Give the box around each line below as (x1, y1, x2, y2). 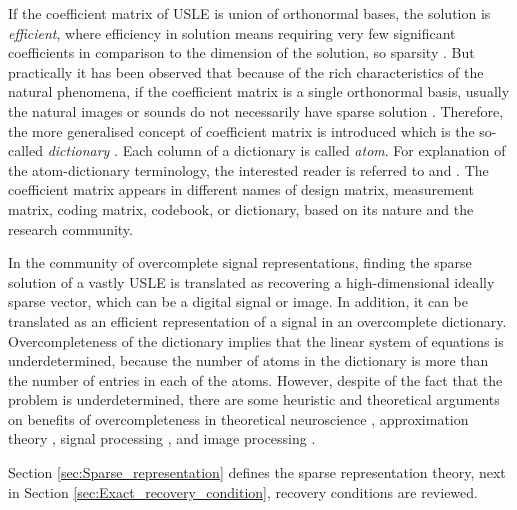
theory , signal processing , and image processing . (8, 428, 316, 449)
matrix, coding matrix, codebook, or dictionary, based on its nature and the (8, 198, 474, 219)
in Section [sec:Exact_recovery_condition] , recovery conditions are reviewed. (8, 481, 478, 502)
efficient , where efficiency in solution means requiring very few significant (8, 22, 456, 43)
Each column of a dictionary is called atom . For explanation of (122, 140, 506, 161)
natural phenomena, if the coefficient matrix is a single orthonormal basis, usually (8, 81, 510, 102)
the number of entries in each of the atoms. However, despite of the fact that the (8, 369, 503, 390)
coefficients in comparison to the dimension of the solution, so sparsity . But (8, 42, 475, 63)
